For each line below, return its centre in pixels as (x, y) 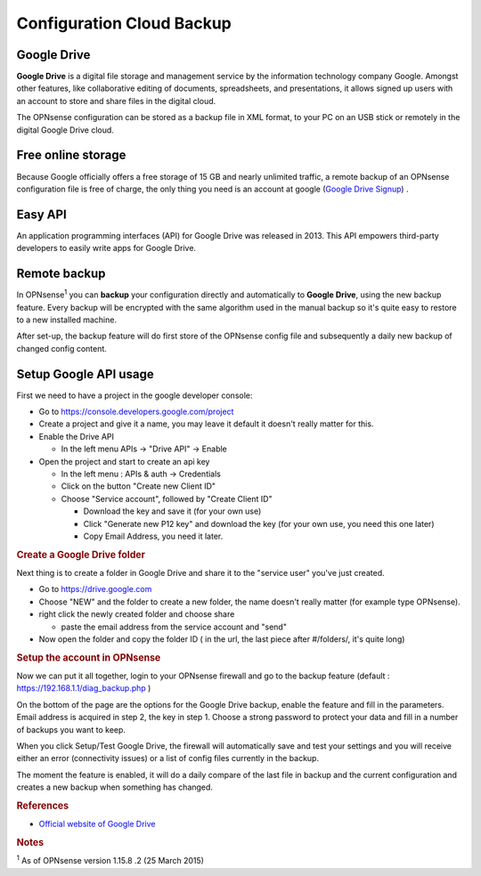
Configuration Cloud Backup (124, 23)
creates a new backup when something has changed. (115, 787)
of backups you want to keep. (71, 729)
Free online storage (71, 155)
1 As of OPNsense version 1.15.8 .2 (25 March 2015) (110, 860)
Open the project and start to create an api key (124, 461)
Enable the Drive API (77, 436)
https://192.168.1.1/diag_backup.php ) (84, 688)
